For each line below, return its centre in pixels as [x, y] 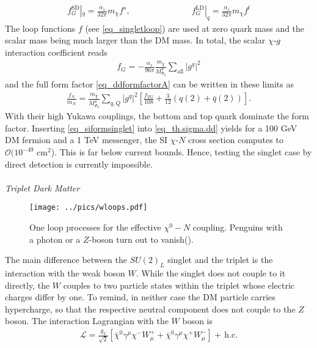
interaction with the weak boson [65, 273]
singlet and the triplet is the [220, 260]
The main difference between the [66, 260]
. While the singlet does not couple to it [211, 273]
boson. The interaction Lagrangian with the [87, 321]
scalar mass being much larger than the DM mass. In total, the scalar [135, 40]
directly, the [27, 285]
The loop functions [40, 28]
